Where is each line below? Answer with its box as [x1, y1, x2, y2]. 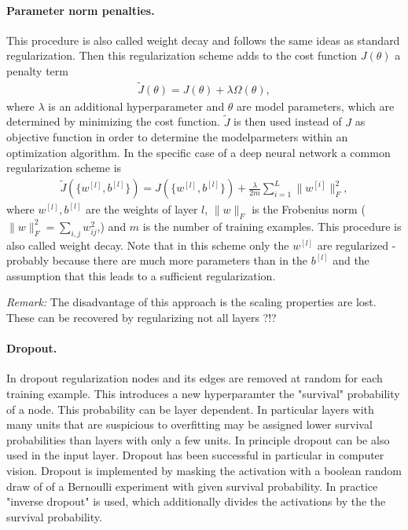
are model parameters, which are [237, 97, 395, 114]
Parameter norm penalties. [6, 2, 155, 18]
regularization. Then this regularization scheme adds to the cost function [6, 47, 358, 64]
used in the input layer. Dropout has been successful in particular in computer [6, 447, 384, 463]
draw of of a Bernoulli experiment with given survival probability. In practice [6, 477, 378, 494]
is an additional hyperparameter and [48, 97, 225, 114]
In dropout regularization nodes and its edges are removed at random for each [6, 370, 383, 386]
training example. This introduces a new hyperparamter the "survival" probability [6, 386, 400, 401]
